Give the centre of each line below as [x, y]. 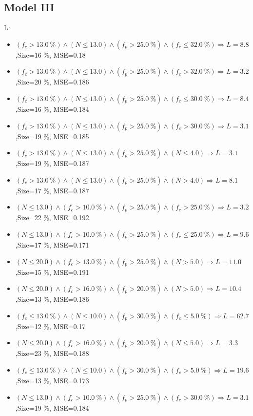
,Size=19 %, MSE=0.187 [52, 163]
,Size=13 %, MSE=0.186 [52, 299]
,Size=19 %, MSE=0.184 [52, 407]
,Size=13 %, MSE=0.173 [52, 380]
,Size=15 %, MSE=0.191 [52, 272]
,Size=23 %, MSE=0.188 [52, 353]
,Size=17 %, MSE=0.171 [52, 244]
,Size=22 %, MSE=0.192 [52, 218]
